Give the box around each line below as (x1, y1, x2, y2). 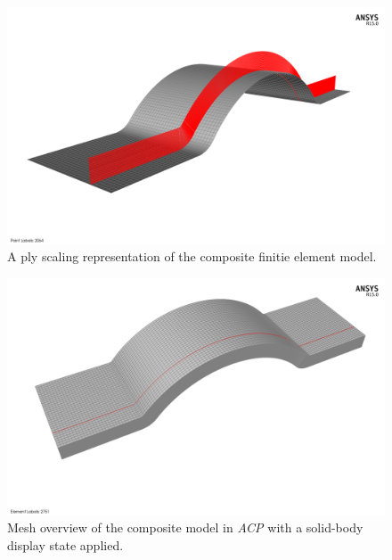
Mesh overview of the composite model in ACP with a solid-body (7, 518, 363, 537)
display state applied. (7, 536, 124, 555)
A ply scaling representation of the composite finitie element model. (7, 247, 377, 266)
